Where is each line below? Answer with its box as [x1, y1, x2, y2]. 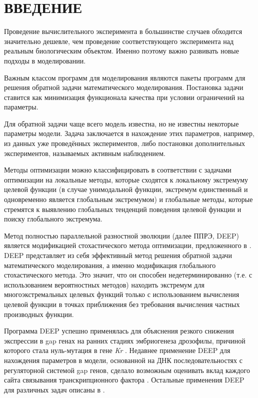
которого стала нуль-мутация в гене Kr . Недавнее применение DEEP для [4, 345, 230, 355]
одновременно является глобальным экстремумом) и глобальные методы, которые [4, 194, 253, 204]
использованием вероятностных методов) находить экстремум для [4, 279, 204, 289]
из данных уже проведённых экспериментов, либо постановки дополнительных [4, 138, 245, 148]
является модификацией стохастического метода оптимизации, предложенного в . [4, 240, 251, 250]
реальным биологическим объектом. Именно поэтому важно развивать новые [4, 45, 239, 56]
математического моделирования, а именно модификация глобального [4, 259, 216, 270]
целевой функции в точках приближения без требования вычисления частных [4, 298, 240, 309]
